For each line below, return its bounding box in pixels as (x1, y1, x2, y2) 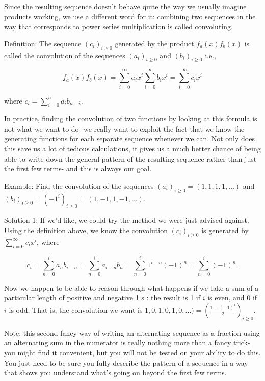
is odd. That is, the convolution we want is (9, 304, 143, 315)
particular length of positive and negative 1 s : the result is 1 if (4, 292, 201, 303)
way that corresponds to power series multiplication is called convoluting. (4, 21, 233, 32)
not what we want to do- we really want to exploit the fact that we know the (4, 123, 245, 134)
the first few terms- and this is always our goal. (4, 163, 152, 174)
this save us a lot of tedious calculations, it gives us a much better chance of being (4, 143, 261, 154)
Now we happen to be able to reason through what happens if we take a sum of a (4, 282, 259, 293)
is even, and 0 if (207, 292, 257, 303)
